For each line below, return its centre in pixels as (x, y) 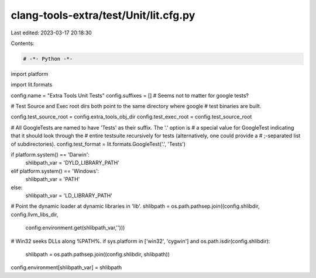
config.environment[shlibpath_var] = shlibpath (66, 267)
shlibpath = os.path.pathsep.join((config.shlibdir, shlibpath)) (97, 254)
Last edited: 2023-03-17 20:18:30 (51, 33)
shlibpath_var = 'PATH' (53, 179)
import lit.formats (32, 85)
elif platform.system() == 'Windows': (55, 171)
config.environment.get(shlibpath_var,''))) (75, 228)
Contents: (23, 43)
